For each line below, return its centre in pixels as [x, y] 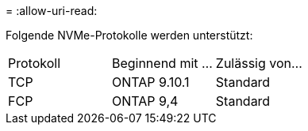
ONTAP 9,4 [145, 101]
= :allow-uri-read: [52, 11]
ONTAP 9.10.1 [150, 82]
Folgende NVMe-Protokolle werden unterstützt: [129, 35]
